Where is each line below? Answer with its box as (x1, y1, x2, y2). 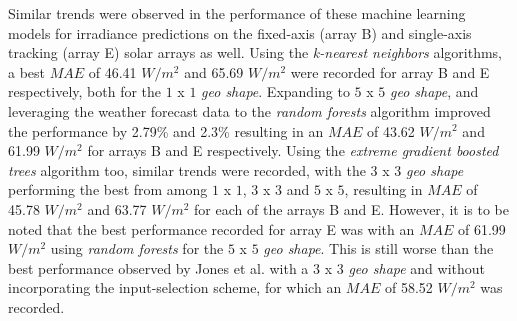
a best (8, 61, 46, 82)
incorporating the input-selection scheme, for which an (8, 277, 342, 298)
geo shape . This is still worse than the (263, 238, 494, 259)
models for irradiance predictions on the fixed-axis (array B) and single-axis (8, 22, 472, 43)
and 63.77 (87, 198, 147, 219)
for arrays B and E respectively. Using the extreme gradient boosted (87, 140, 499, 161)
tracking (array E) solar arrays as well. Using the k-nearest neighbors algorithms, (8, 42, 503, 63)
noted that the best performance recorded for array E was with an (8, 218, 415, 239)
